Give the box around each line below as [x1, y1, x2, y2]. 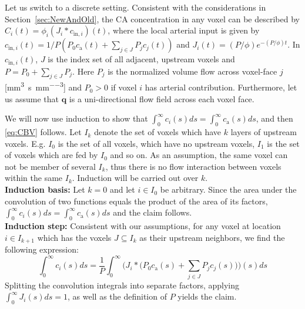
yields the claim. [177, 290, 237, 303]
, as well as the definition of [68, 290, 167, 303]
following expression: [5, 243, 79, 256]
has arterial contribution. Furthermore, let [145, 81, 297, 93]
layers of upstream [230, 126, 297, 138]
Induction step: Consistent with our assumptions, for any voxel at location [5, 220, 281, 232]
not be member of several [5, 160, 96, 172]
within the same [5, 172, 63, 184]
